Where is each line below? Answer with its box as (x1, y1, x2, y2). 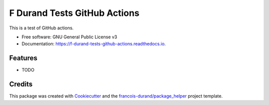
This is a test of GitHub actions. (9, 25, 74, 31)
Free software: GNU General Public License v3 (21, 34, 118, 40)
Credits (9, 80, 33, 89)
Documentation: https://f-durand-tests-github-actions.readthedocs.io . (21, 41, 166, 47)
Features (9, 54, 37, 62)
